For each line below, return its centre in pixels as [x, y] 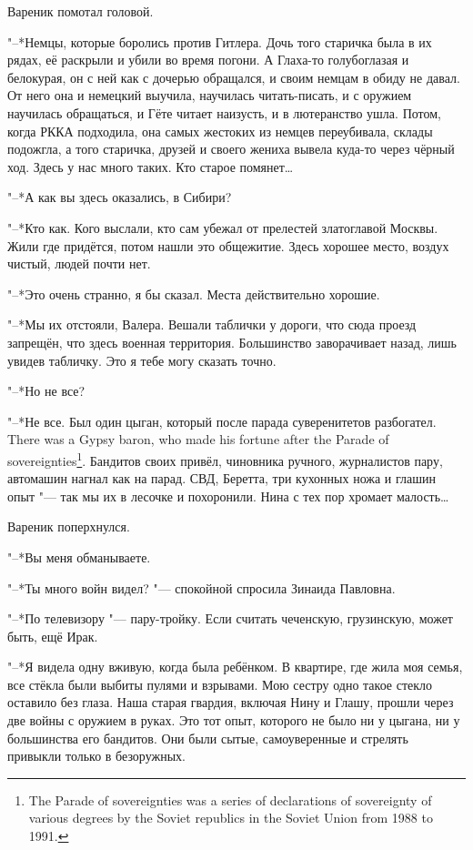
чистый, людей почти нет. [79, 263]
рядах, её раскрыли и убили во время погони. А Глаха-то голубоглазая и [208, 60]
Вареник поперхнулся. [69, 526]
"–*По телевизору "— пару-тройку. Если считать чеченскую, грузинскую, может [230, 618]
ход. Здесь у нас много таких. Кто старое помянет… [151, 166]
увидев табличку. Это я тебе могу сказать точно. [142, 360]
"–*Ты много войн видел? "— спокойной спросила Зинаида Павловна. [201, 587]
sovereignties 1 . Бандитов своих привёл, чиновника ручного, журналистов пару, [225, 459]
